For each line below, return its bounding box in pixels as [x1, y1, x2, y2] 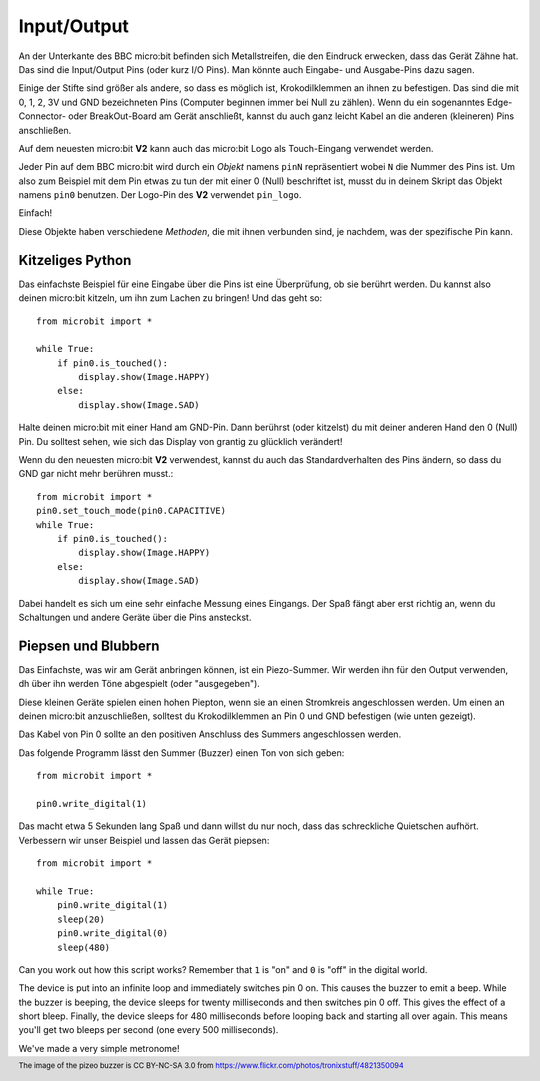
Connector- [18, 110, 67, 122]
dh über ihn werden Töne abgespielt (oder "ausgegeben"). [18, 678, 260, 690]
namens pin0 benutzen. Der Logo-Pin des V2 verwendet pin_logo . [18, 189, 302, 201]
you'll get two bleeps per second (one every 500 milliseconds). [18, 1024, 279, 1036]
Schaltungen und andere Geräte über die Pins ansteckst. [18, 611, 252, 623]
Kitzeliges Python [18, 251, 132, 269]
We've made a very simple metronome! [18, 1042, 180, 1054]
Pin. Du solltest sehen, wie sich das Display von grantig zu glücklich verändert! [18, 435, 343, 447]
